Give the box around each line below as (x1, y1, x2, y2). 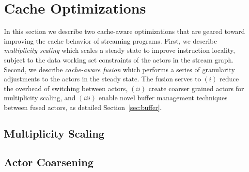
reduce (219, 74, 239, 84)
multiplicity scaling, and (4, 93, 76, 103)
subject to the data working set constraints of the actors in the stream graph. (4, 54, 234, 64)
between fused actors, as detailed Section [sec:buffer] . (4, 102, 162, 112)
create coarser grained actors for (148, 83, 244, 93)
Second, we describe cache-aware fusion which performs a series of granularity (4, 64, 235, 74)
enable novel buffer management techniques (98, 93, 228, 103)
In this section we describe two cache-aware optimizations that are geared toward (4, 26, 245, 36)
